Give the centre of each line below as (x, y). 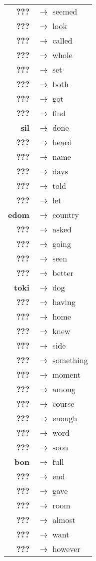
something (70, 360)
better (63, 273)
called (62, 40)
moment (66, 374)
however (66, 549)
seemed (65, 11)
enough (65, 418)
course (63, 403)
